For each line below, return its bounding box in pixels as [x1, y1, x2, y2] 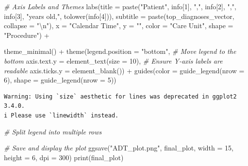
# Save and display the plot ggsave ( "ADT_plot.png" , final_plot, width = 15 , [4, 143, 233, 153]
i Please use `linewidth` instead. [4, 112, 119, 119]
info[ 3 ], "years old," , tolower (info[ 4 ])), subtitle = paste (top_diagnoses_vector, [4, 11, 234, 21]
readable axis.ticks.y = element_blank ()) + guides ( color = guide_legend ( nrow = [4, 65, 245, 75]
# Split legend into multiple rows [4, 126, 102, 136]
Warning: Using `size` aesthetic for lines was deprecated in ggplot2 [4, 93, 237, 100]
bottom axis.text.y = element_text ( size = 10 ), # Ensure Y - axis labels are [4, 55, 223, 66]
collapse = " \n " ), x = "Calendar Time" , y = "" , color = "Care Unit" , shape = [4, 20, 233, 31]
